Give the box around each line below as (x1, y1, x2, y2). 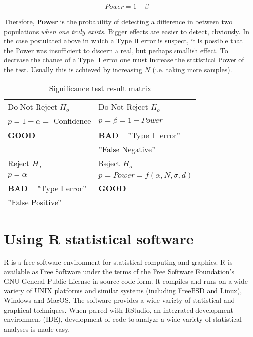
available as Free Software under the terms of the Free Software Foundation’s (4, 266, 234, 277)
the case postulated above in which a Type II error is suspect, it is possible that (4, 36, 243, 46)
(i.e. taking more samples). (152, 64, 232, 74)
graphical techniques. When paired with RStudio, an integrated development (4, 304, 233, 315)
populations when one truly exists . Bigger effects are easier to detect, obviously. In (4, 26, 249, 36)
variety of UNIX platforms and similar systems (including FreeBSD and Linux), (4, 285, 242, 296)
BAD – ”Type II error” (98, 129, 180, 140)
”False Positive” (8, 196, 62, 208)
